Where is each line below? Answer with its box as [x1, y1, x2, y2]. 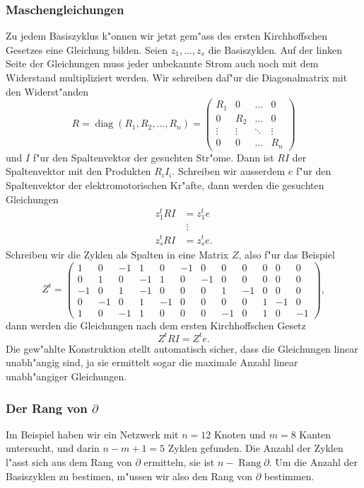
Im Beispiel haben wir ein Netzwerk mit [6, 426, 179, 441]
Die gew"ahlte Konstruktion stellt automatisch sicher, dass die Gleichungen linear [6, 341, 358, 356]
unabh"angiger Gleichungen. [6, 369, 127, 384]
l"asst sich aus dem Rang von [6, 455, 132, 470]
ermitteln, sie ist [143, 455, 215, 470]
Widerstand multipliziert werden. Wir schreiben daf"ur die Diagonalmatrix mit [6, 70, 348, 84]
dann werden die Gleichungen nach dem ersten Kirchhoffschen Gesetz [6, 317, 306, 332]
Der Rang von [6, 399, 88, 416]
